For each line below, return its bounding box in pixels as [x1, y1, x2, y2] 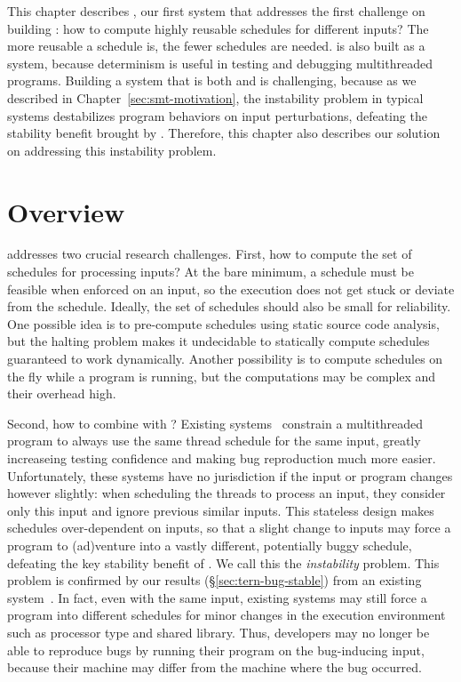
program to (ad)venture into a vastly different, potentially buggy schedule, [7, 535, 412, 554]
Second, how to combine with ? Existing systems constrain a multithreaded [7, 413, 424, 432]
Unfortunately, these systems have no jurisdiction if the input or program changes [7, 466, 453, 485]
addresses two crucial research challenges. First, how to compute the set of [7, 245, 412, 263]
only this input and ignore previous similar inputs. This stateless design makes [7, 501, 434, 519]
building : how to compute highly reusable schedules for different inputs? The [7, 19, 429, 37]
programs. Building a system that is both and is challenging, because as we [7, 71, 417, 90]
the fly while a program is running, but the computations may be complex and [7, 366, 436, 385]
